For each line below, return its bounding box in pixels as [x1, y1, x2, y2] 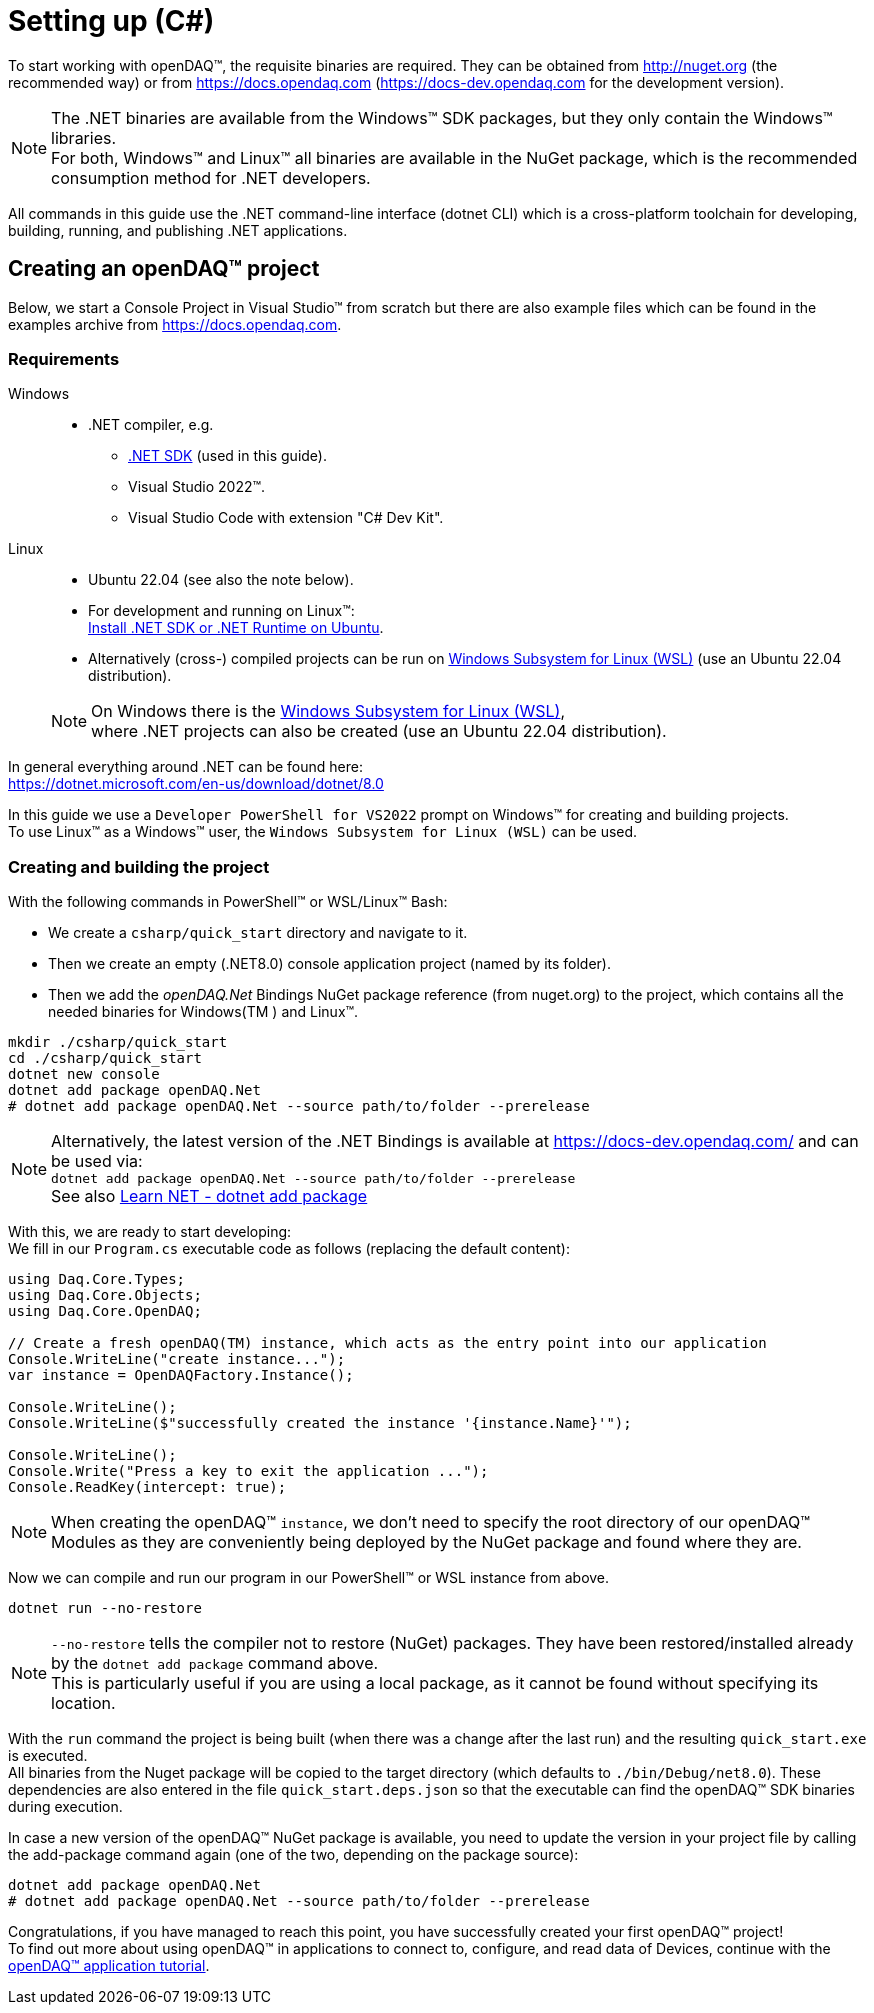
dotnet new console [8, 1066, 160, 1083]
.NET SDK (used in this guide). [128, 447, 327, 465]
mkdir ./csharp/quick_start [8, 1034, 228, 1051]
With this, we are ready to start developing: [8, 1223, 292, 1241]
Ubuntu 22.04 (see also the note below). [88, 571, 354, 589]
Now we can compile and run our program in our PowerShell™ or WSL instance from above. [8, 1569, 610, 1587]
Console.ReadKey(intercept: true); [8, 1479, 287, 1496]
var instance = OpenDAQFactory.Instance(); [8, 1367, 354, 1384]
